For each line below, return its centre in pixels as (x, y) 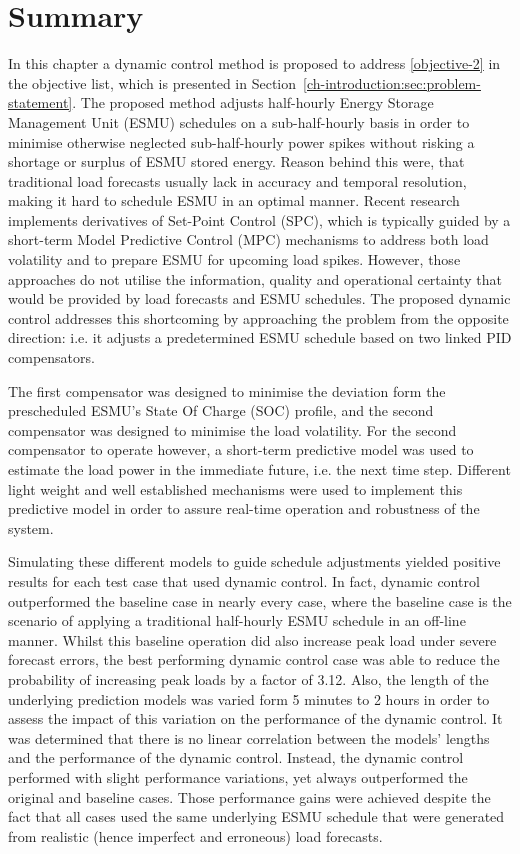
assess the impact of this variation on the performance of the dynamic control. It (255, 718)
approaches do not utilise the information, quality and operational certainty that (255, 278)
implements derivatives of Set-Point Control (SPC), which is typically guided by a (259, 219)
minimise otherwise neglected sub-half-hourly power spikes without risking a (241, 141)
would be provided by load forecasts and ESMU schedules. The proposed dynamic (259, 298)
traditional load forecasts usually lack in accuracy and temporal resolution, (237, 180)
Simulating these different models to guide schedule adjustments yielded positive (254, 561)
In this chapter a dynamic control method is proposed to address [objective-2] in (254, 63)
